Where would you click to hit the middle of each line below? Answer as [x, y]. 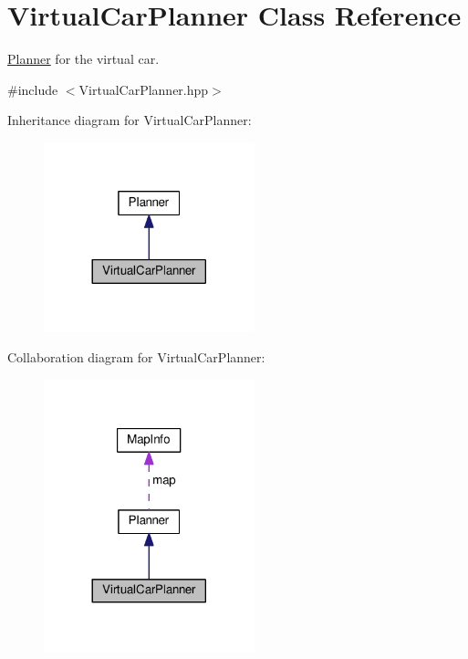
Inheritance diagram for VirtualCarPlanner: [130, 120]
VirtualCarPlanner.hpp [144, 89]
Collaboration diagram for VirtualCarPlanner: [136, 357]
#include [33, 89]
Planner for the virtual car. [83, 59]
